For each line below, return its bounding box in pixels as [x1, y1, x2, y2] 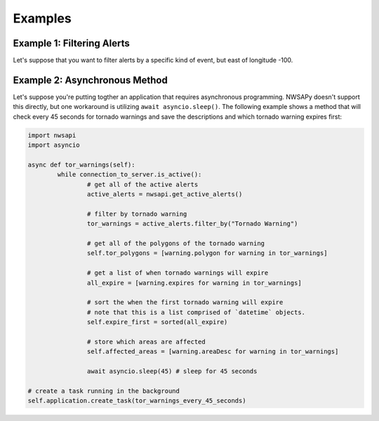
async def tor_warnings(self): [27, 160, 136, 169]
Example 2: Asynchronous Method [13, 74, 168, 86]
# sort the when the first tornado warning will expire [86, 299, 284, 306]
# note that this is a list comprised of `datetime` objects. [86, 308, 305, 316]
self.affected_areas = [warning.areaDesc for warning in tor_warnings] [86, 348, 339, 356]
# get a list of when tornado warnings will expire [86, 269, 269, 277]
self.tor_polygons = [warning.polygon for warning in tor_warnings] [86, 250, 328, 257]
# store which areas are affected [86, 337, 206, 346]
